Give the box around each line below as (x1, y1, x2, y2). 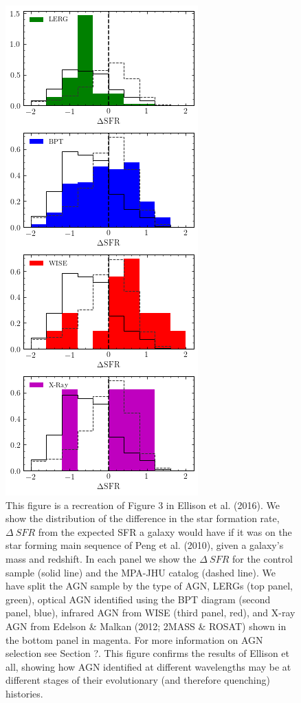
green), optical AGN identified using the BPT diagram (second (5, 592, 271, 606)
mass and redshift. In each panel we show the (5, 551, 197, 565)
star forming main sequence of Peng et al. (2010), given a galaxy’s (5, 538, 284, 552)
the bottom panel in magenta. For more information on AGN (5, 632, 263, 647)
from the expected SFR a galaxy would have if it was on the (38, 524, 292, 539)
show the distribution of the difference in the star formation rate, (5, 511, 280, 526)
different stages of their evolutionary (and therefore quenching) (5, 673, 270, 687)
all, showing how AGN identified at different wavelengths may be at (5, 659, 291, 673)
